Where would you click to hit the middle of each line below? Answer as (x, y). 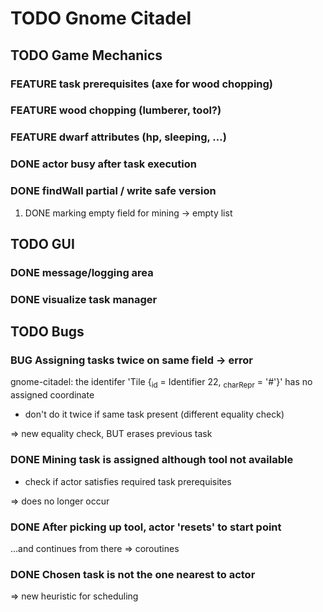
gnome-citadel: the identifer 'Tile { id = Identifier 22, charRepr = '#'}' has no (161, 383)
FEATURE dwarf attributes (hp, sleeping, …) (118, 137)
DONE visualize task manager (84, 299)
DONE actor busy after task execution (103, 164)
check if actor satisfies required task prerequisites (128, 481)
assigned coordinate (52, 395)
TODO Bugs (47, 332)
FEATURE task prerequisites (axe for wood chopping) (142, 84)
